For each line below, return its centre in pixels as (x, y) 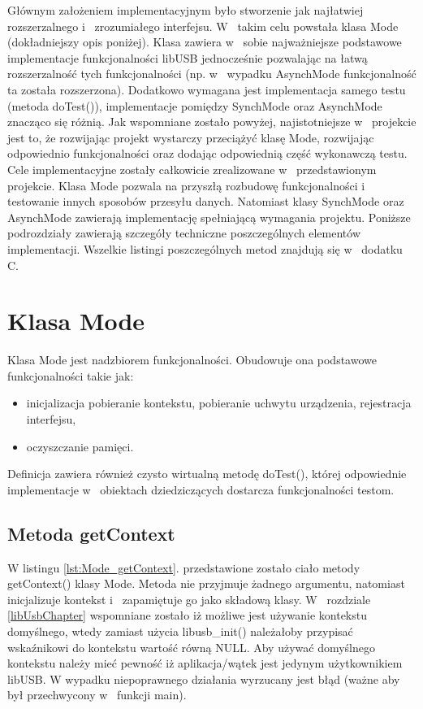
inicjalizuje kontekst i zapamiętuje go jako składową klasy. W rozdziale (189, 599)
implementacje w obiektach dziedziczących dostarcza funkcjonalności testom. (201, 489)
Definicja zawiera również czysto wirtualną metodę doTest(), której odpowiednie (207, 474)
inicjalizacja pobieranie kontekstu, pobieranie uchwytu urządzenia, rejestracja (219, 403)
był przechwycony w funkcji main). (97, 695)
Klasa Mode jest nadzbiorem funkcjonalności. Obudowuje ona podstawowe (192, 360)
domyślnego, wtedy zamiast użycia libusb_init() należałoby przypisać (180, 631)
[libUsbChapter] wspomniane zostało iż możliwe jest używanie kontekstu (187, 615)
